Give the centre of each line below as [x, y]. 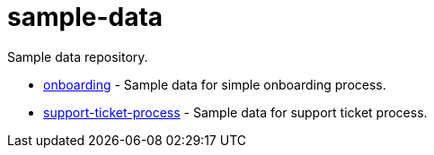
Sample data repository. [78, 56]
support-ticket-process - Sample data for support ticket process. [235, 112]
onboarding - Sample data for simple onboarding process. [215, 84]
